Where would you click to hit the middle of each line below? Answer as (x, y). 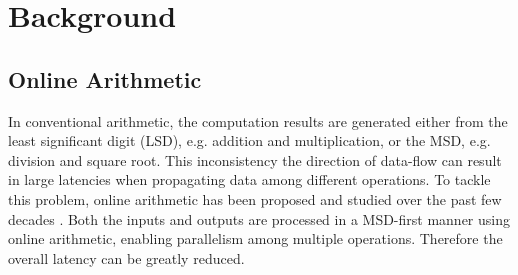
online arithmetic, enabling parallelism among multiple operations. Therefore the (255, 238)
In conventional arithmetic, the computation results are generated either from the (258, 120)
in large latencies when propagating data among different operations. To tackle (249, 179)
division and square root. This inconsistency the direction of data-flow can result (255, 159)
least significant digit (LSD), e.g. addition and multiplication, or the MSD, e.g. (249, 140)
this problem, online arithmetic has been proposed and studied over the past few (255, 198)
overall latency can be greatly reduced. (126, 257)
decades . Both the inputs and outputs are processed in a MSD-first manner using (259, 218)
